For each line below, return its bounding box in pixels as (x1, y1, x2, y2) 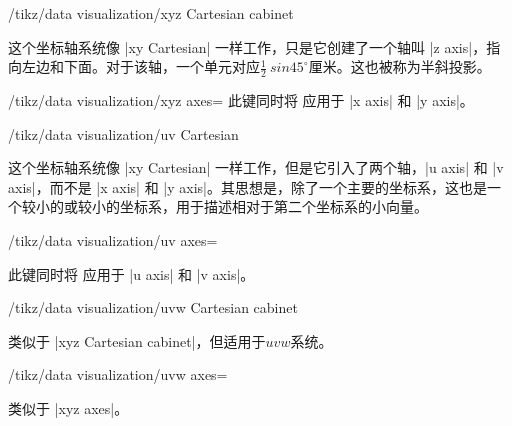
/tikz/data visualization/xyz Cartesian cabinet (8, 3, 294, 23)
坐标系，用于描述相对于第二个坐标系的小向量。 (119, 196, 428, 217)
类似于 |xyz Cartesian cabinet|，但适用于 (8, 330, 266, 351)
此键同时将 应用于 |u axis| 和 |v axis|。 (8, 263, 255, 284)
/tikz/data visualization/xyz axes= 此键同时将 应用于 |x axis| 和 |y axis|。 (8, 90, 474, 111)
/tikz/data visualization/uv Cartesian (8, 123, 239, 144)
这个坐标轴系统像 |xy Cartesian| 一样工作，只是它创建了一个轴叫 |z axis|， (8, 36, 487, 57)
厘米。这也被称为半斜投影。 (308, 56, 491, 77)
